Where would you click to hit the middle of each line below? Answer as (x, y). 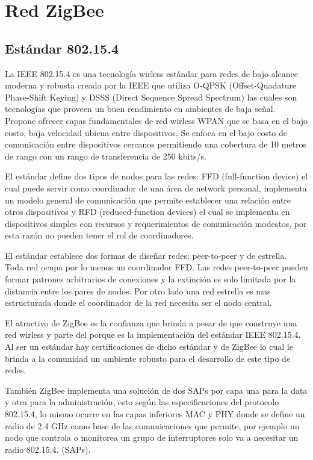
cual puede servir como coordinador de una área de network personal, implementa (156, 188)
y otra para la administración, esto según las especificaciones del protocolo (142, 402)
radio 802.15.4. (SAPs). (48, 449)
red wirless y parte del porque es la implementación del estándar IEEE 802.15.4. (153, 334)
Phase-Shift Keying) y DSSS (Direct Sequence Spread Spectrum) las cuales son (151, 97)
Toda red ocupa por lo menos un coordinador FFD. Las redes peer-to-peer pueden (156, 267)
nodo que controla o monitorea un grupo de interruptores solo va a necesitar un (152, 437)
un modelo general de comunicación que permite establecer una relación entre (148, 200)
